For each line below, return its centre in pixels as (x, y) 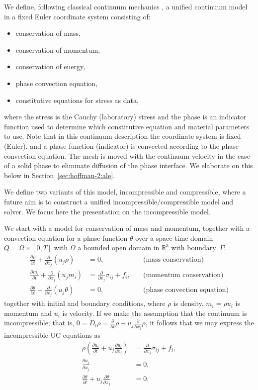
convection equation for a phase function (66, 238)
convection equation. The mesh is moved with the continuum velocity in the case (127, 155)
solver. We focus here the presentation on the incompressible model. (107, 211)
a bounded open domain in (119, 247)
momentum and (28, 313)
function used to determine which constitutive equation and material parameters (127, 126)
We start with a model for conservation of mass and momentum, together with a (127, 228)
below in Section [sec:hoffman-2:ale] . (59, 175)
